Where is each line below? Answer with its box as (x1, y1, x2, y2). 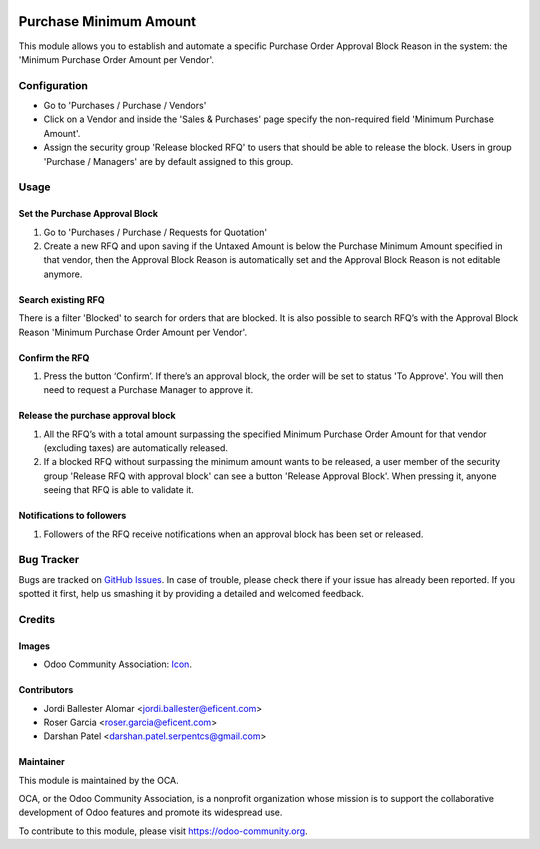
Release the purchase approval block (18, 410, 176, 422)
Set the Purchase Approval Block (18, 208, 159, 220)
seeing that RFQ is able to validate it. (43, 484, 194, 496)
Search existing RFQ (18, 293, 105, 305)
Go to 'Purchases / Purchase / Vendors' (43, 100, 207, 112)
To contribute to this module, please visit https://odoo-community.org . (18, 825, 309, 837)
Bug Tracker (18, 553, 80, 567)
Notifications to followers (18, 510, 127, 522)
